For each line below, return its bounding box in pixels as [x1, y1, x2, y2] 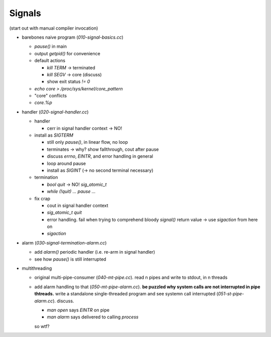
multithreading [22, 265, 52, 271]
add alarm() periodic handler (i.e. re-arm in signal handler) [34, 249, 156, 255]
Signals [9, 8, 41, 19]
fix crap [34, 195, 50, 201]
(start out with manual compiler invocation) [9, 25, 98, 31]
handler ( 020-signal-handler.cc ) [22, 108, 89, 115]
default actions [34, 58, 65, 64]
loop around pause [47, 160, 86, 166]
